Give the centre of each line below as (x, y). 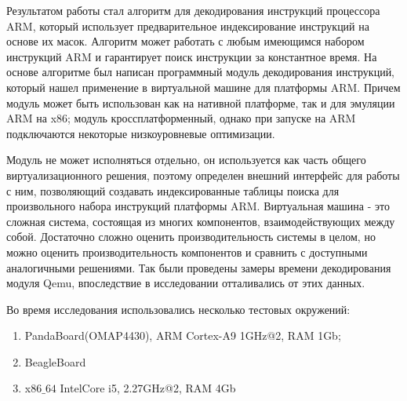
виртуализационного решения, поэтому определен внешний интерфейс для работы (203, 175)
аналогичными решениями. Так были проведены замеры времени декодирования (199, 267)
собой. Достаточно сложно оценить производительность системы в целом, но (191, 237)
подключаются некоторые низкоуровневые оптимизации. (141, 133)
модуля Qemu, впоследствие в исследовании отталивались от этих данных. (186, 283)
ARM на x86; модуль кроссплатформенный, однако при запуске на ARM (181, 118)
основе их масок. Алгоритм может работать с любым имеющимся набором (185, 41)
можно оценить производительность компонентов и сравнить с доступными (187, 252)
